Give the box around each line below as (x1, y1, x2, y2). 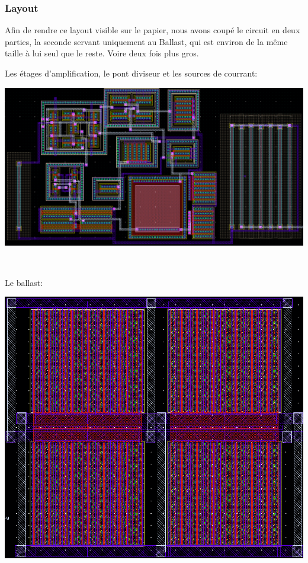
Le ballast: (5, 276, 43, 288)
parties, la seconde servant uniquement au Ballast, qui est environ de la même (5, 35, 288, 47)
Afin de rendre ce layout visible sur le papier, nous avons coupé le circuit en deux (5, 24, 300, 36)
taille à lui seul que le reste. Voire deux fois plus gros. (5, 47, 199, 59)
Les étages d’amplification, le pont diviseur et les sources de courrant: (5, 67, 258, 79)
